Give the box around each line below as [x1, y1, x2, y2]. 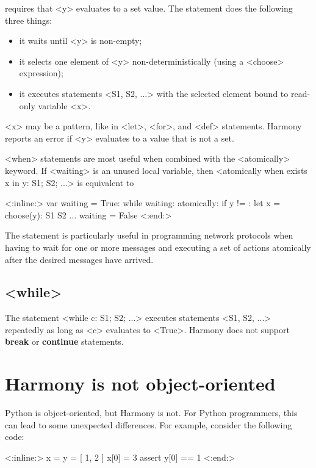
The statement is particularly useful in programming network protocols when [5, 229, 293, 242]
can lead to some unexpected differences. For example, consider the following [5, 418, 292, 431]
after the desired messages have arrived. [5, 253, 154, 265]
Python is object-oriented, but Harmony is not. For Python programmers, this [5, 406, 298, 419]
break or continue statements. [5, 335, 124, 348]
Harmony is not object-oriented [5, 371, 276, 396]
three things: [5, 13, 52, 26]
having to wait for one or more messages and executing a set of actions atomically [5, 240, 311, 253]
